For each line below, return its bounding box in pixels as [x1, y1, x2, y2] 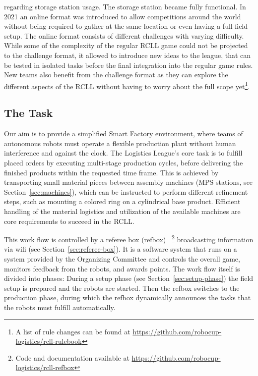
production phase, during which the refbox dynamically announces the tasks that [4, 292, 251, 303]
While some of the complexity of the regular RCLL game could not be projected [4, 40, 248, 51]
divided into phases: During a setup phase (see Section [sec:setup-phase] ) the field [4, 273, 254, 283]
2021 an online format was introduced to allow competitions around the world [4, 11, 241, 21]
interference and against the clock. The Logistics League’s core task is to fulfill [4, 148, 243, 158]
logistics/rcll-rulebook [15, 336, 82, 346]
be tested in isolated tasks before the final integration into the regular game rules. [4, 59, 253, 70]
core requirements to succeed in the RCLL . [4, 215, 134, 226]
